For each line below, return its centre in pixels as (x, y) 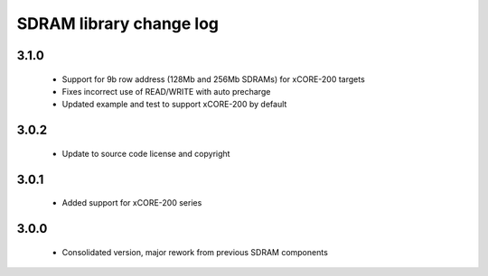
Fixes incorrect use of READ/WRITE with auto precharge (166, 91)
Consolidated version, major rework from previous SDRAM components (195, 252)
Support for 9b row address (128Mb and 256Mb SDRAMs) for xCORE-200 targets (213, 79)
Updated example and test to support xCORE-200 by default (174, 105)
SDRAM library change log (118, 23)
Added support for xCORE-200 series (132, 203)
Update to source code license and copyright (146, 153)
